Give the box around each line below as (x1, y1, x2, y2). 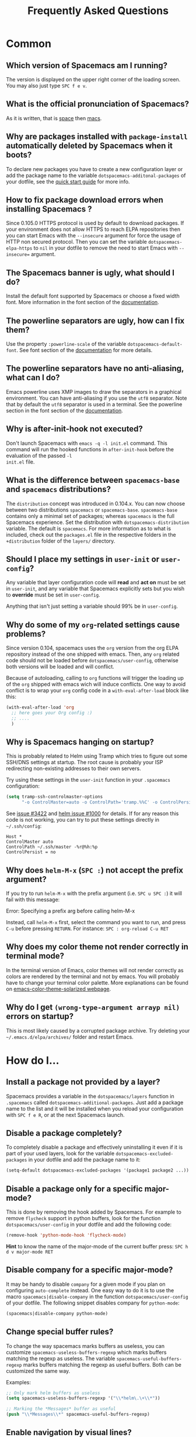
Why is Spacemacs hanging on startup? (6, 737, 155, 747)
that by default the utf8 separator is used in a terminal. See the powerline (6, 400, 183, 408)
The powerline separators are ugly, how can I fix (6, 315, 185, 326)
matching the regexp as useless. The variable (6, 1355, 116, 1362)
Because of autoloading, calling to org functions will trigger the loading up (6, 675, 184, 682)
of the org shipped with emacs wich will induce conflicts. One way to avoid (6, 681, 186, 688)
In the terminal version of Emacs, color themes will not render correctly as (6, 966, 184, 973)
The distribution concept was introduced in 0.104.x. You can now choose (6, 500, 185, 507)
